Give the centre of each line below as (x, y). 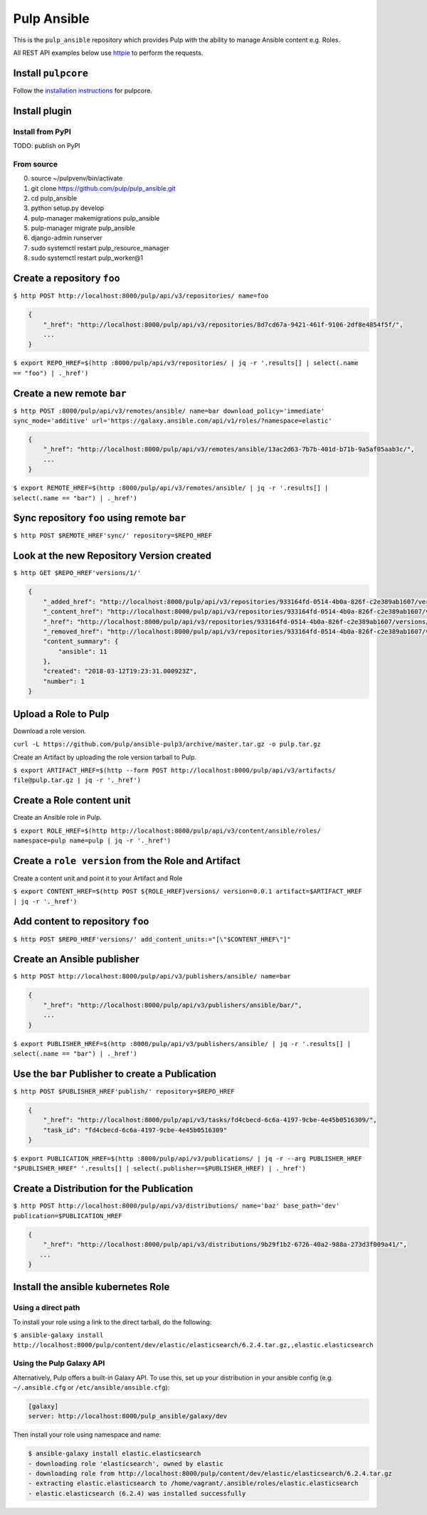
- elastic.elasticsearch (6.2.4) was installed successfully (137, 1493)
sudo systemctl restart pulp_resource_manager (100, 248)
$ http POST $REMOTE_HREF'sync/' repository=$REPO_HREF (113, 536)
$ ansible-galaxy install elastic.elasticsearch (115, 1454)
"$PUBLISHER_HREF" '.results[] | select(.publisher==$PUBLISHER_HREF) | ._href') (159, 1168)
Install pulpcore (51, 73)
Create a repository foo (67, 279)
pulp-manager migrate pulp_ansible (83, 228)
